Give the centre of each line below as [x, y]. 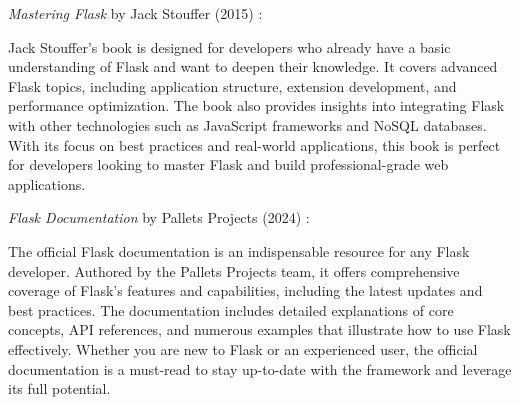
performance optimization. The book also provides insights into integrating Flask [256, 105]
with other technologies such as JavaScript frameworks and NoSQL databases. [247, 124]
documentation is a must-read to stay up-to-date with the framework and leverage [260, 368]
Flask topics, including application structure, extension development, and [232, 85]
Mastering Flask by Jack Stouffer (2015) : [135, 13]
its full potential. [59, 388]
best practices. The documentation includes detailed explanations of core [231, 309]
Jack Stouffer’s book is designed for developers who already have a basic [229, 46]
